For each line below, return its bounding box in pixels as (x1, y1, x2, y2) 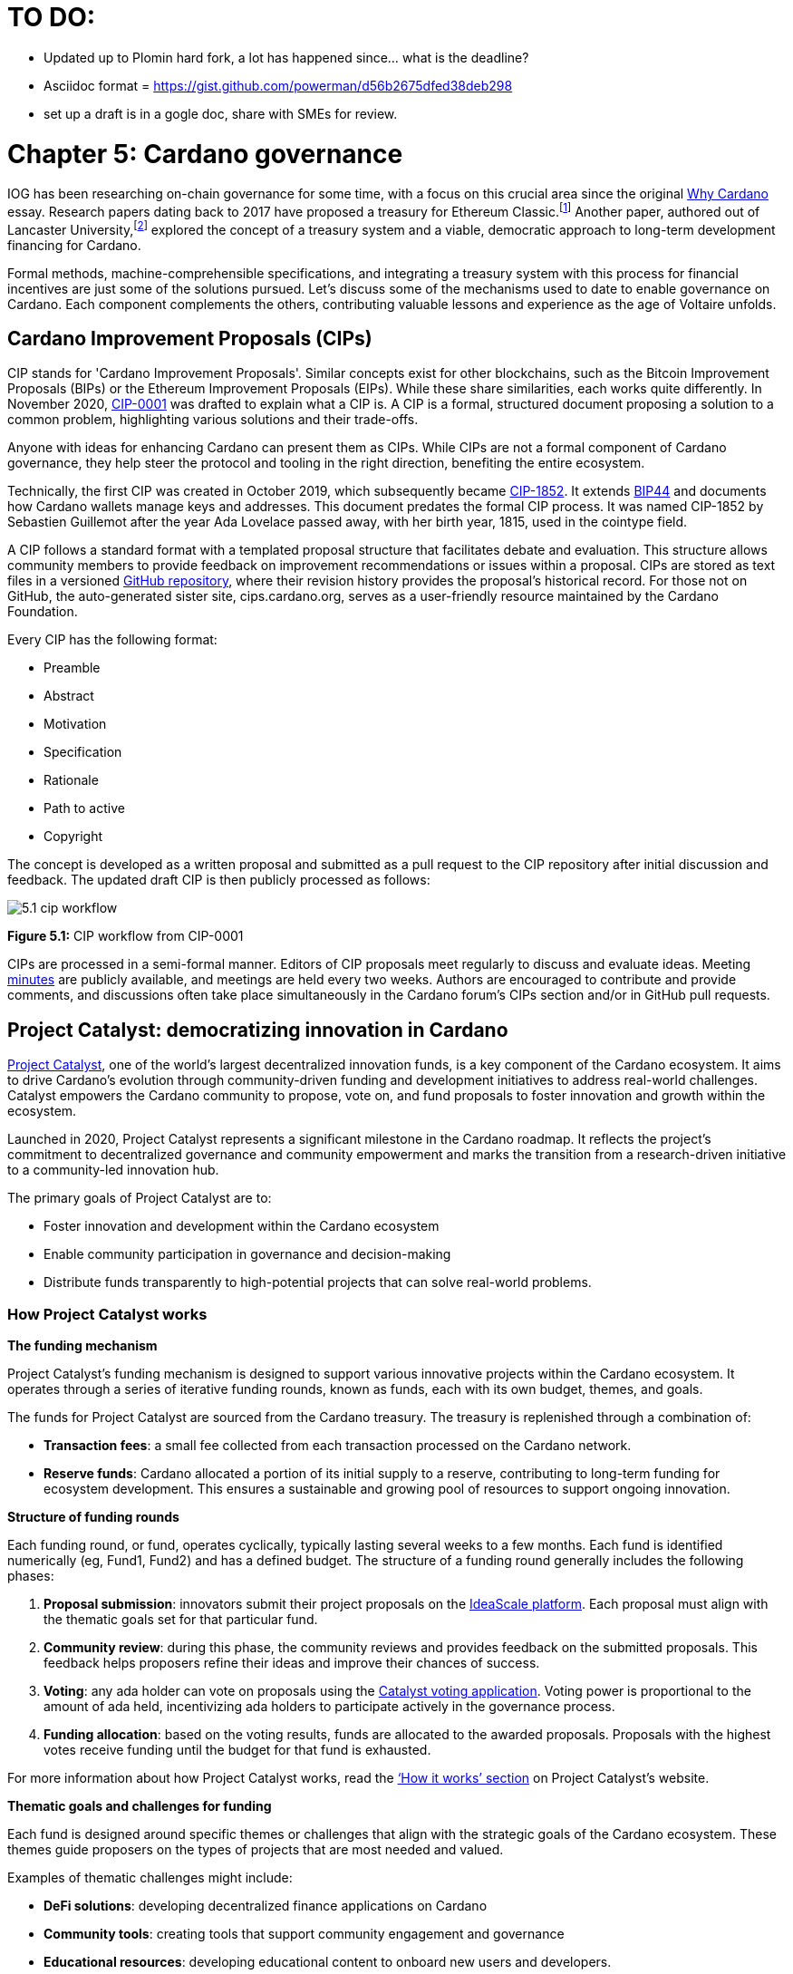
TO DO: (7, 2, 96, 33)
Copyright (44, 828, 103, 845)
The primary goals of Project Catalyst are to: (7, 1190, 272, 1206)
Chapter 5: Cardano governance (7, 138, 403, 169)
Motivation (44, 716, 107, 732)
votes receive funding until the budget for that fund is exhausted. (44, 1742, 431, 1757)
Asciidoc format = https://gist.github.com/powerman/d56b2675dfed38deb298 (44, 77, 513, 93)
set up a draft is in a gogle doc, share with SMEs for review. (44, 105, 398, 121)
